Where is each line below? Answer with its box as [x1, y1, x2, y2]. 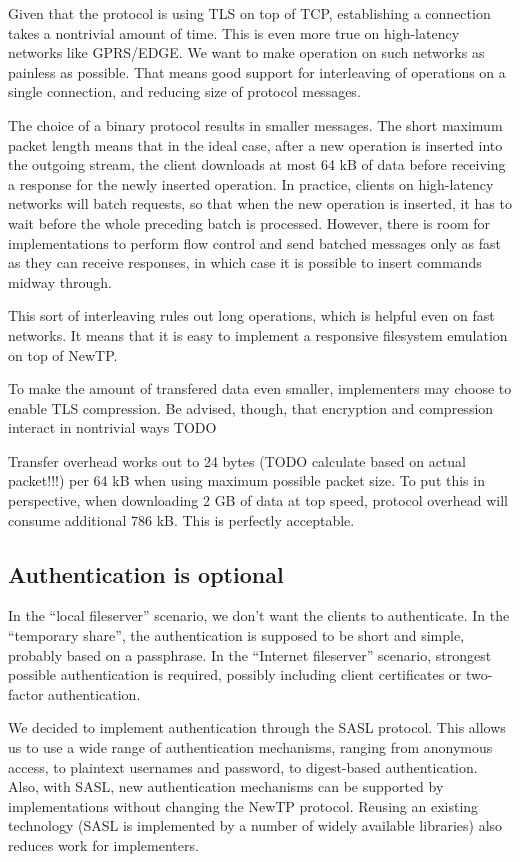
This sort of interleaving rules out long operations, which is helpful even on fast [8, 305, 495, 326]
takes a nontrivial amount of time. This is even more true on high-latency [8, 22, 460, 43]
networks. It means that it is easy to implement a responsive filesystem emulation [8, 324, 508, 345]
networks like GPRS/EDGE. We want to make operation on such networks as [8, 42, 485, 63]
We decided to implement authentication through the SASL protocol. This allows [8, 717, 506, 738]
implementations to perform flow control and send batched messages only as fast [8, 232, 501, 253]
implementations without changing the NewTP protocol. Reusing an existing [8, 795, 479, 816]
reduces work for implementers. [8, 834, 199, 855]
